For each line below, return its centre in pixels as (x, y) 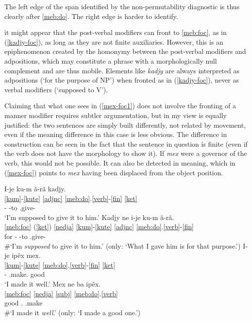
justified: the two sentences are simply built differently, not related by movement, (125, 125)
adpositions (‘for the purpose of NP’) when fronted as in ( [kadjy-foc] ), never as (122, 80)
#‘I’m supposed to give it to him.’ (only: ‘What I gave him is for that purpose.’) (123, 245)
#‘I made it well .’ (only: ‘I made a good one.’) (73, 312)
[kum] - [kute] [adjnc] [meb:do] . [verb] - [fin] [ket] (71, 198)
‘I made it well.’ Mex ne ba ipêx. (52, 284)
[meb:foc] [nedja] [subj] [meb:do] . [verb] (61, 293)
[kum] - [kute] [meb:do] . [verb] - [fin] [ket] (60, 264)
